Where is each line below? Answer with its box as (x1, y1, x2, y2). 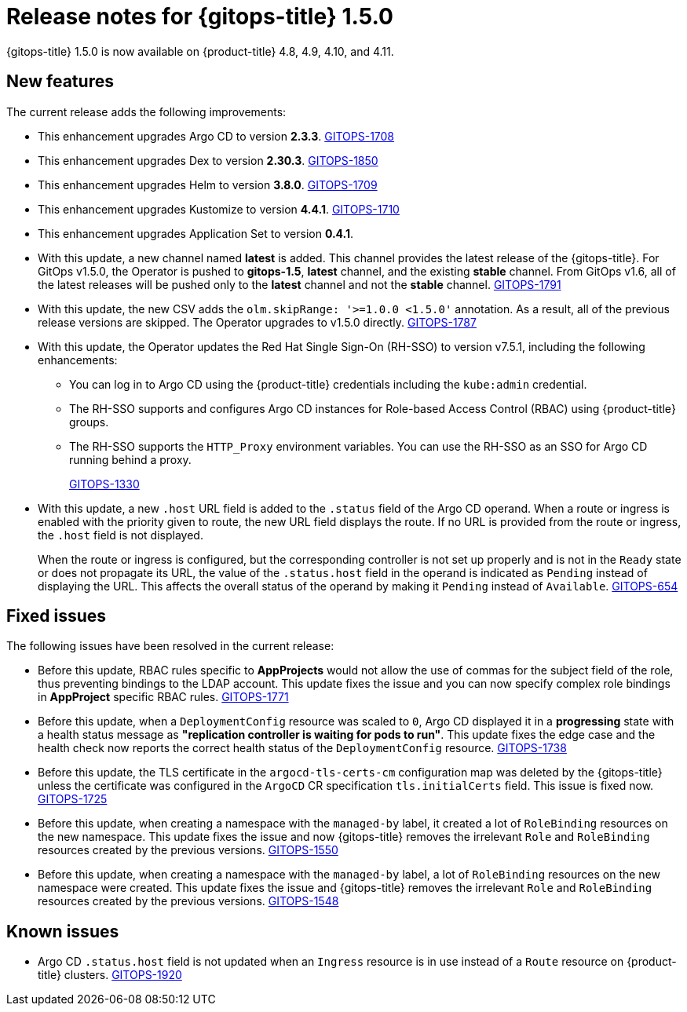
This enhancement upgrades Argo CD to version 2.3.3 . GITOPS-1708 (38, 129, 395, 143)
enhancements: (38, 353, 118, 367)
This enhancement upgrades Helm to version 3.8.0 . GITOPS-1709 (38, 177, 378, 192)
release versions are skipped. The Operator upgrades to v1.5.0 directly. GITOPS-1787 (38, 315, 477, 329)
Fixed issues (6, 606, 107, 627)
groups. (69, 415, 109, 429)
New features (6, 71, 114, 92)
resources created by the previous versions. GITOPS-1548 (38, 894, 339, 908)
